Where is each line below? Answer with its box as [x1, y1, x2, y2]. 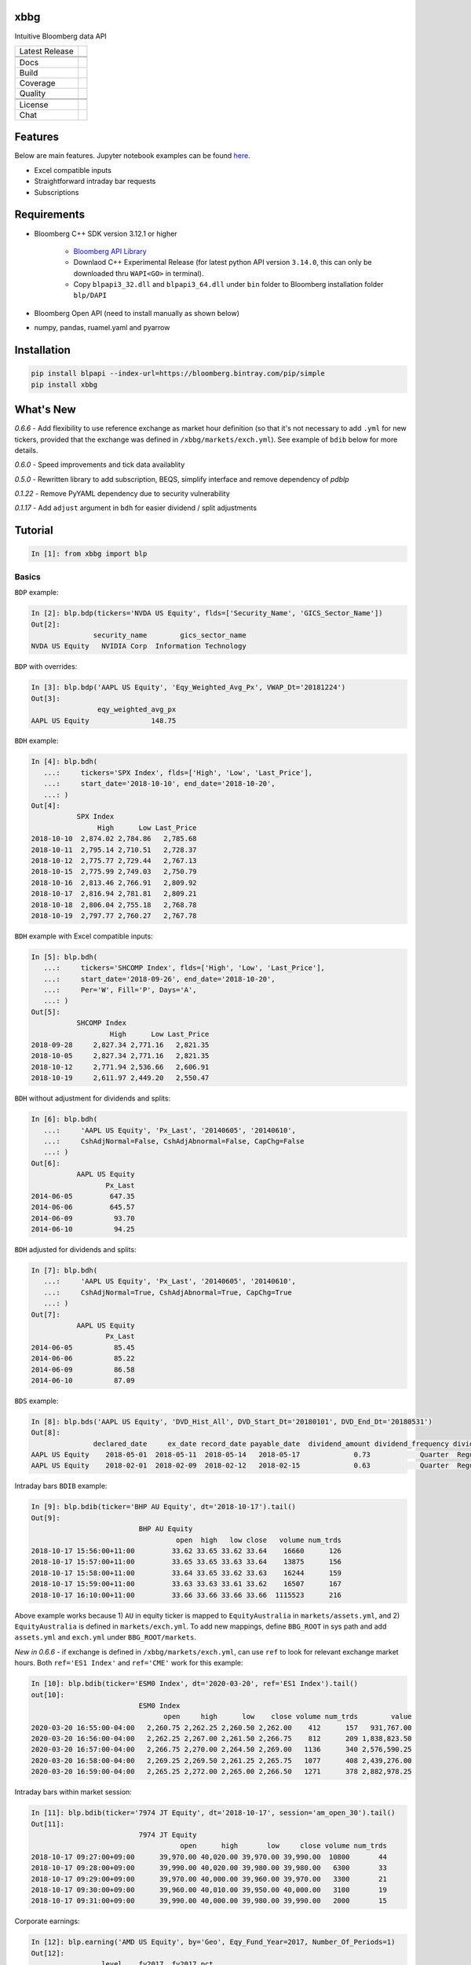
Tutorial [14, 523, 54, 538]
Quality [19, 87, 46, 98]
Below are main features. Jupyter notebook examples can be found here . [14, 151, 250, 160]
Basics [14, 571, 41, 582]
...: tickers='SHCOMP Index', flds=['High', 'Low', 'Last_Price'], [43, 964, 326, 972]
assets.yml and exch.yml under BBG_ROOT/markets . [14, 1633, 196, 1642]
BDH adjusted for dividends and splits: [14, 1245, 137, 1254]
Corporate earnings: [14, 1916, 80, 1926]
